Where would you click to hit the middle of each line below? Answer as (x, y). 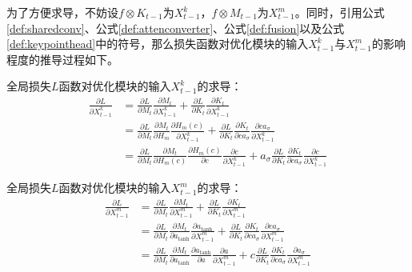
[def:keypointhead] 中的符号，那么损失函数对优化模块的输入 (158, 44)
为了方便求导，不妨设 (62, 12)
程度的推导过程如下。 (62, 59)
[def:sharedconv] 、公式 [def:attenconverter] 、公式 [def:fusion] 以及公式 (176, 28)
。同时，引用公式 (340, 12)
